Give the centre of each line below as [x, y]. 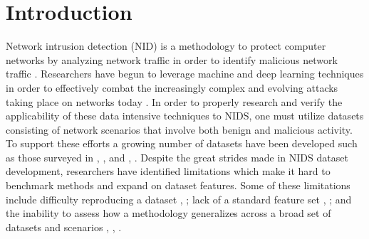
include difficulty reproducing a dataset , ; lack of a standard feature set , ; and [179, 199]
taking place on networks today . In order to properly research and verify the [174, 101]
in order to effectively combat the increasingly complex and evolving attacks [172, 87]
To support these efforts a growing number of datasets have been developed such [182, 143]
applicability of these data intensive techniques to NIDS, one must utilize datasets [185, 116]
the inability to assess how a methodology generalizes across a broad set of [168, 213]
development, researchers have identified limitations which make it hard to [168, 171]
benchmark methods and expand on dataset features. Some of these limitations [178, 185]
